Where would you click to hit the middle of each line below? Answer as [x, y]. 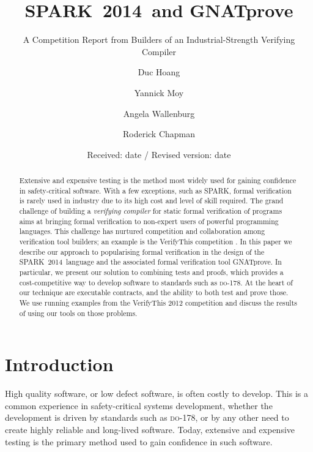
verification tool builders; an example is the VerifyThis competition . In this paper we [156, 242]
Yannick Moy [159, 92]
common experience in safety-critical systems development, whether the [139, 405]
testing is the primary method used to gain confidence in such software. [139, 441]
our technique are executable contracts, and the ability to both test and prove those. [154, 292]
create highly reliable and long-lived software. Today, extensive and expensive [150, 429]
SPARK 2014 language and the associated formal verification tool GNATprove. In [150, 262]
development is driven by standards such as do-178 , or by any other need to [147, 417]
